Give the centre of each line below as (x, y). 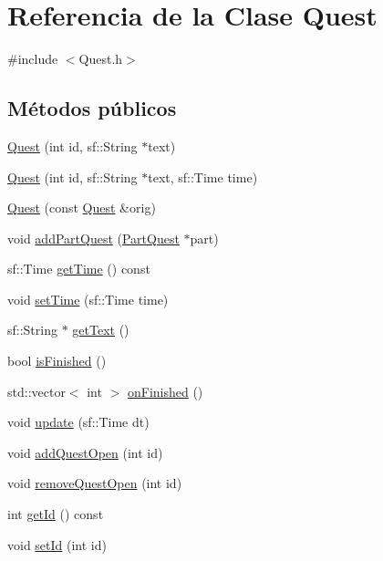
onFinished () (165, 391)
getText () (101, 330)
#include (33, 59)
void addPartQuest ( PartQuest (93, 238)
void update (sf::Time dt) (78, 422)
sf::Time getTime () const (79, 269)
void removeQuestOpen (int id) (95, 483)
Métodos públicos (92, 108)
